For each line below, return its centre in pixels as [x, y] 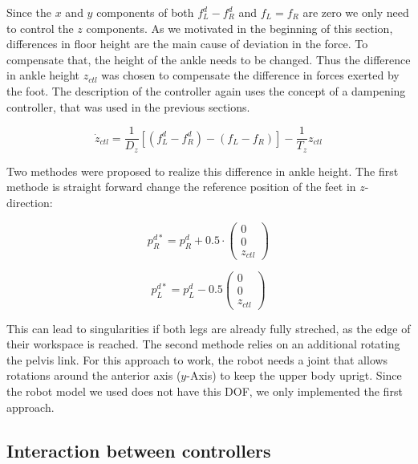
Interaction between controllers [139, 450]
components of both [145, 12]
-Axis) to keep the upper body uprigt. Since [294, 375]
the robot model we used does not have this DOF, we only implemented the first [205, 391]
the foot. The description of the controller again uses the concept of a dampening [206, 90]
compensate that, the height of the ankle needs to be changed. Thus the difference [209, 59]
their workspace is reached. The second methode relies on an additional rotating [203, 344]
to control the [40, 28]
